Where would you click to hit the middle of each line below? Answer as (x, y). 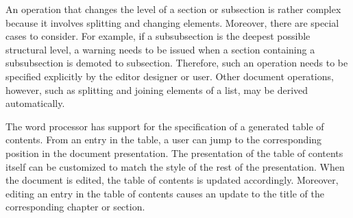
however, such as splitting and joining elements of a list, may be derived (157, 89)
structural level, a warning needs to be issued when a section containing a (160, 49)
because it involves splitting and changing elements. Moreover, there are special (172, 22)
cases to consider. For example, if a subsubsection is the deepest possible (158, 36)
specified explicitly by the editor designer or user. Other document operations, (170, 76)
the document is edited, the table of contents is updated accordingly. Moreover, (172, 180)
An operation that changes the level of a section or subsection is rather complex (173, 9)
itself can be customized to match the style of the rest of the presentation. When (175, 166)
